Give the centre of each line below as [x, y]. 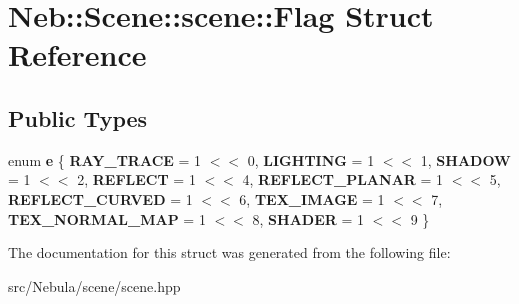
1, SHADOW [465, 159]
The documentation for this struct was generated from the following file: [229, 252]
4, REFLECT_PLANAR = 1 [343, 179]
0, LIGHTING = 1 [311, 159]
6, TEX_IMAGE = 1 [312, 198]
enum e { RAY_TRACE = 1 [105, 159]
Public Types [78, 117]
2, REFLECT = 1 [136, 179]
